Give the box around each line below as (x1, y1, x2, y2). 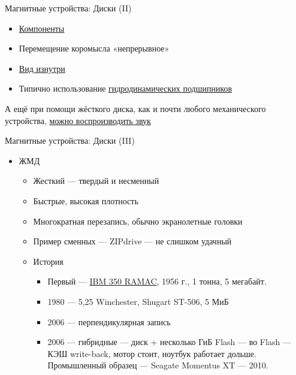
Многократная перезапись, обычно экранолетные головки (33, 214, 243, 227)
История (33, 255, 64, 267)
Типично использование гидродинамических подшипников (19, 82, 232, 95)
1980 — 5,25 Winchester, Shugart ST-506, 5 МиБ (47, 295, 229, 307)
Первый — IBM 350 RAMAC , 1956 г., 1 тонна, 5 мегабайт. (47, 275, 267, 288)
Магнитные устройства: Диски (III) (5, 134, 135, 147)
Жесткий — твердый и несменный (33, 174, 159, 187)
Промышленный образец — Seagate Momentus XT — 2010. (47, 359, 268, 371)
